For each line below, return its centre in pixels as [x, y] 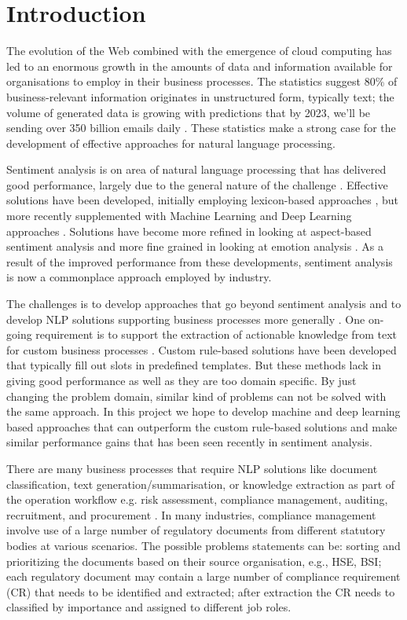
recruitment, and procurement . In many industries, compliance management [191, 514]
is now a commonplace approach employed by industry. [139, 277]
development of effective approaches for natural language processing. [171, 143]
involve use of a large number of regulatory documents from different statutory [196, 530]
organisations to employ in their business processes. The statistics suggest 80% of [202, 81]
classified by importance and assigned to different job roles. [149, 607]
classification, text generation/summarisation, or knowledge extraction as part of [201, 484]
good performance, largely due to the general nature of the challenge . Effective [197, 184]
